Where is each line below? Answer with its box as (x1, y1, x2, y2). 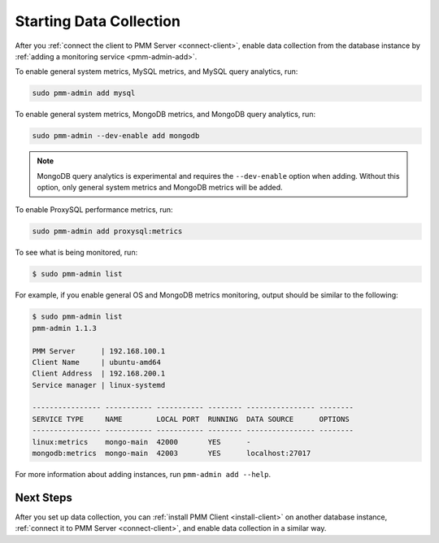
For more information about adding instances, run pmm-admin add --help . (15, 470, 272, 480)
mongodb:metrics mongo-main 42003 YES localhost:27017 (32, 449, 311, 458)
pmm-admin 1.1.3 (32, 324, 98, 332)
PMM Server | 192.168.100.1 (32, 346, 166, 355)
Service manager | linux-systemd (32, 380, 166, 389)
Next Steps (15, 490, 72, 504)
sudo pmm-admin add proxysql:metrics (32, 227, 183, 236)
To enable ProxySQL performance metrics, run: (15, 205, 174, 215)
